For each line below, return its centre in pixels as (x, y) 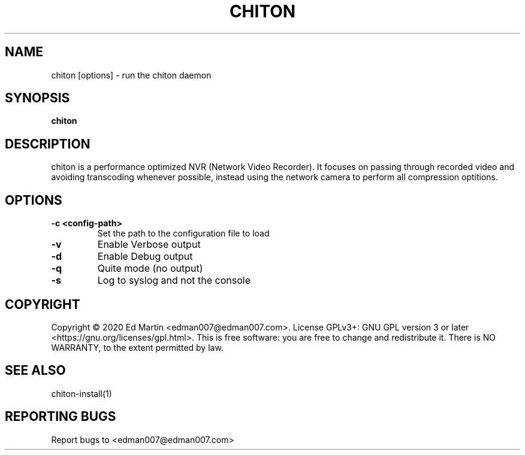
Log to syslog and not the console (174, 280)
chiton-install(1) (82, 393)
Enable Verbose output (149, 245)
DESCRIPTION (48, 144)
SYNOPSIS (37, 98)
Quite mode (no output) (150, 269)
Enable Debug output (145, 257)
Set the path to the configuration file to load (183, 233)
